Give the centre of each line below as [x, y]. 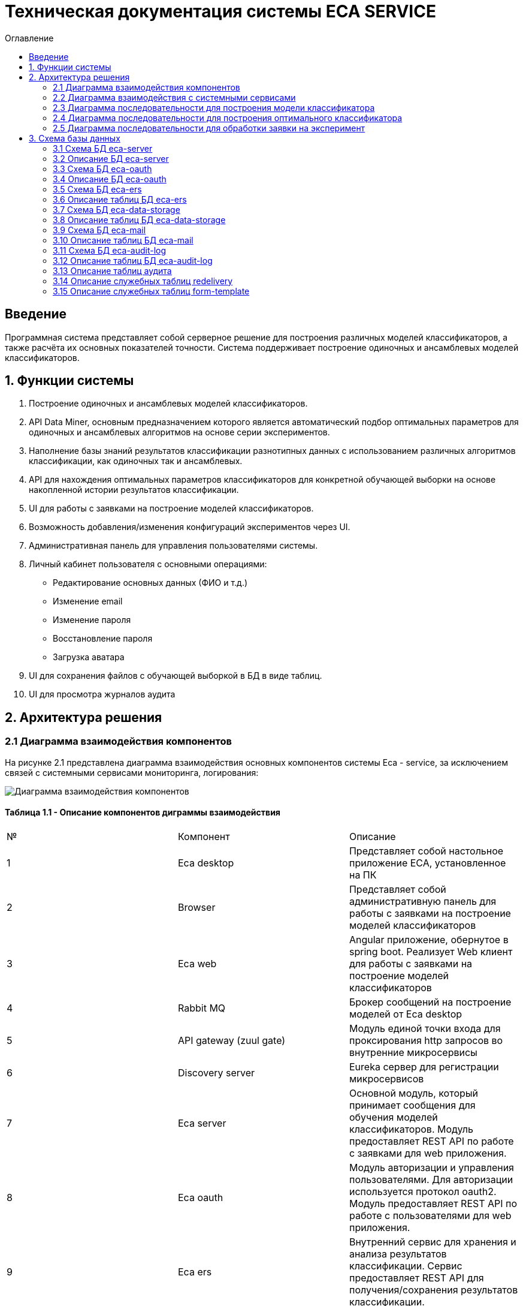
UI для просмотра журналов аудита [102, 694]
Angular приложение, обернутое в [429, 939]
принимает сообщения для [412, 1105]
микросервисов [386, 1078]
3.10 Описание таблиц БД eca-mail [123, 240]
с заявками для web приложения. [428, 1153]
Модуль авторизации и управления [431, 1167]
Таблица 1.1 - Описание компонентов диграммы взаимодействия [143, 813]
